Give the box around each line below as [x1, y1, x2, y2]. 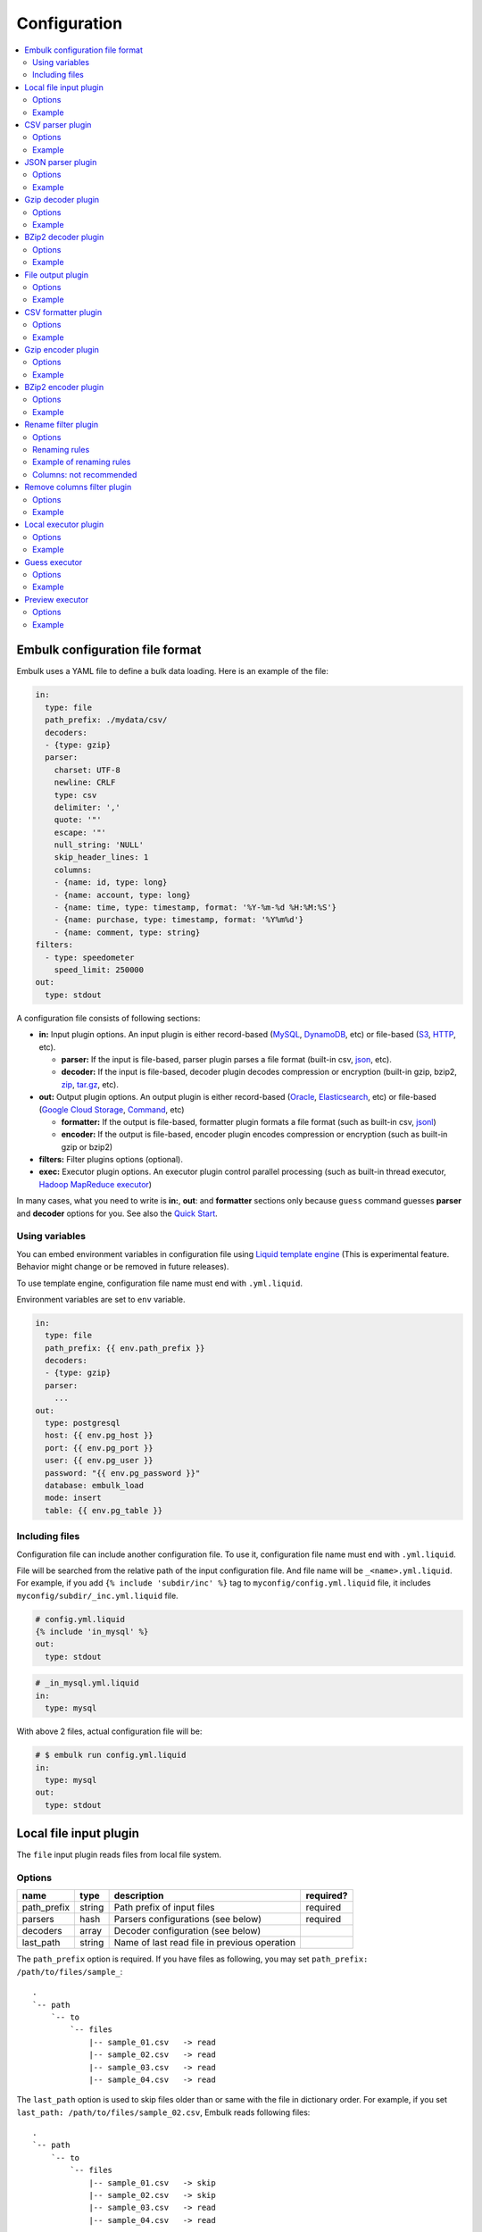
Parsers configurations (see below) [113, 1913, 262, 1926]
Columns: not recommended [32, 469, 137, 479]
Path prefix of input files [113, 1902, 215, 1914]
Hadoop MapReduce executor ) [38, 1178, 152, 1189]
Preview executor [24, 594, 89, 604]
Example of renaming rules [32, 456, 131, 468]
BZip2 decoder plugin [24, 232, 104, 243]
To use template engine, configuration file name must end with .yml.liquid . [16, 1278, 303, 1288]
